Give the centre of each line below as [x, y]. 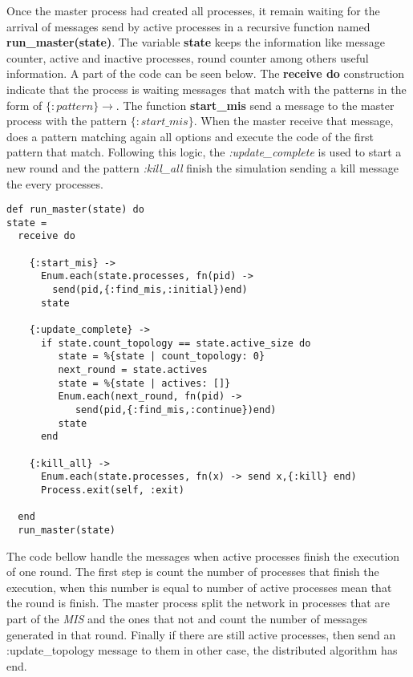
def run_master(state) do [75, 210]
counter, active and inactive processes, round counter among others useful [188, 57]
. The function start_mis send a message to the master [255, 105]
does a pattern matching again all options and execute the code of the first [190, 136]
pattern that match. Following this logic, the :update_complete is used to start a [204, 152]
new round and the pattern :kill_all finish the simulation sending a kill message [203, 167]
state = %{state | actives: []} [144, 383]
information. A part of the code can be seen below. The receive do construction [206, 73]
